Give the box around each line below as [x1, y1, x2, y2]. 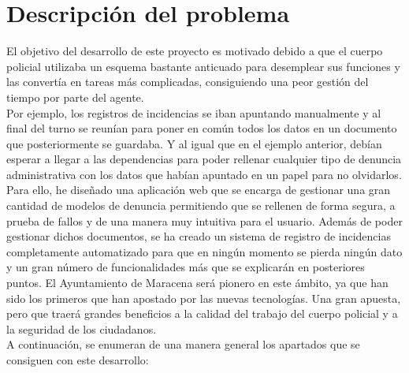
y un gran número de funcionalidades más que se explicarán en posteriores [6, 259, 365, 275]
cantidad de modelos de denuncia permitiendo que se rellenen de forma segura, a [6, 197, 396, 214]
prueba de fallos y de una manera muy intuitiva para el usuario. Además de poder [6, 212, 403, 229]
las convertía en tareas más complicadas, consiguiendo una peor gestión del [6, 73, 369, 90]
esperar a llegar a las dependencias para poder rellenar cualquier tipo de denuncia [6, 151, 402, 167]
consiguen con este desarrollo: [6, 352, 149, 367]
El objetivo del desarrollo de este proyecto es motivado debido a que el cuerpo [6, 43, 383, 59]
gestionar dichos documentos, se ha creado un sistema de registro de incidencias [6, 228, 391, 244]
